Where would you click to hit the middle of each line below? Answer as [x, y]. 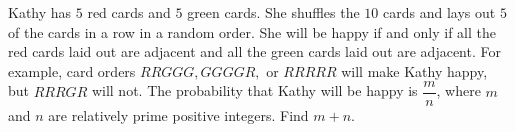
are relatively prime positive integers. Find [178, 115]
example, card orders [72, 70]
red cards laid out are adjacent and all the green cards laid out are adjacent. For [254, 51]
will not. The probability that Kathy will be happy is [254, 90]
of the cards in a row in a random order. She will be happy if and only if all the [252, 31]
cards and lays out [439, 12]
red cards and [129, 12]
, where [458, 90]
